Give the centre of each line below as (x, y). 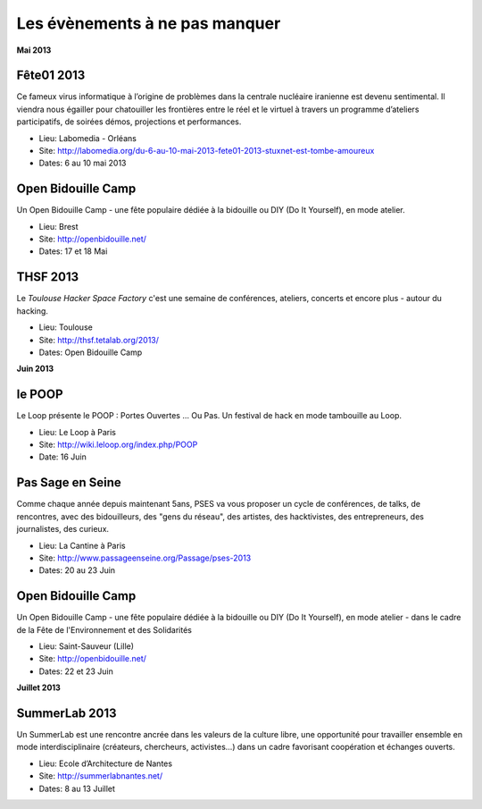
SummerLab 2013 (66, 713)
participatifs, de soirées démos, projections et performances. (129, 122)
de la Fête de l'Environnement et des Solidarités (104, 629)
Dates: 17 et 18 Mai (73, 251)
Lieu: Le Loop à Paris (77, 432)
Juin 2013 (35, 369)
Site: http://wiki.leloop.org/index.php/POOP (118, 445)
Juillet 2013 (39, 687)
